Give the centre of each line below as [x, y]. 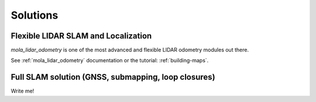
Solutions [35, 15]
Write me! [23, 91]
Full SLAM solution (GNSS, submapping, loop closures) [113, 77]
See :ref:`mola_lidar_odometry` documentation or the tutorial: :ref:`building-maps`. [110, 61]
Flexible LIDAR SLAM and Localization [81, 36]
